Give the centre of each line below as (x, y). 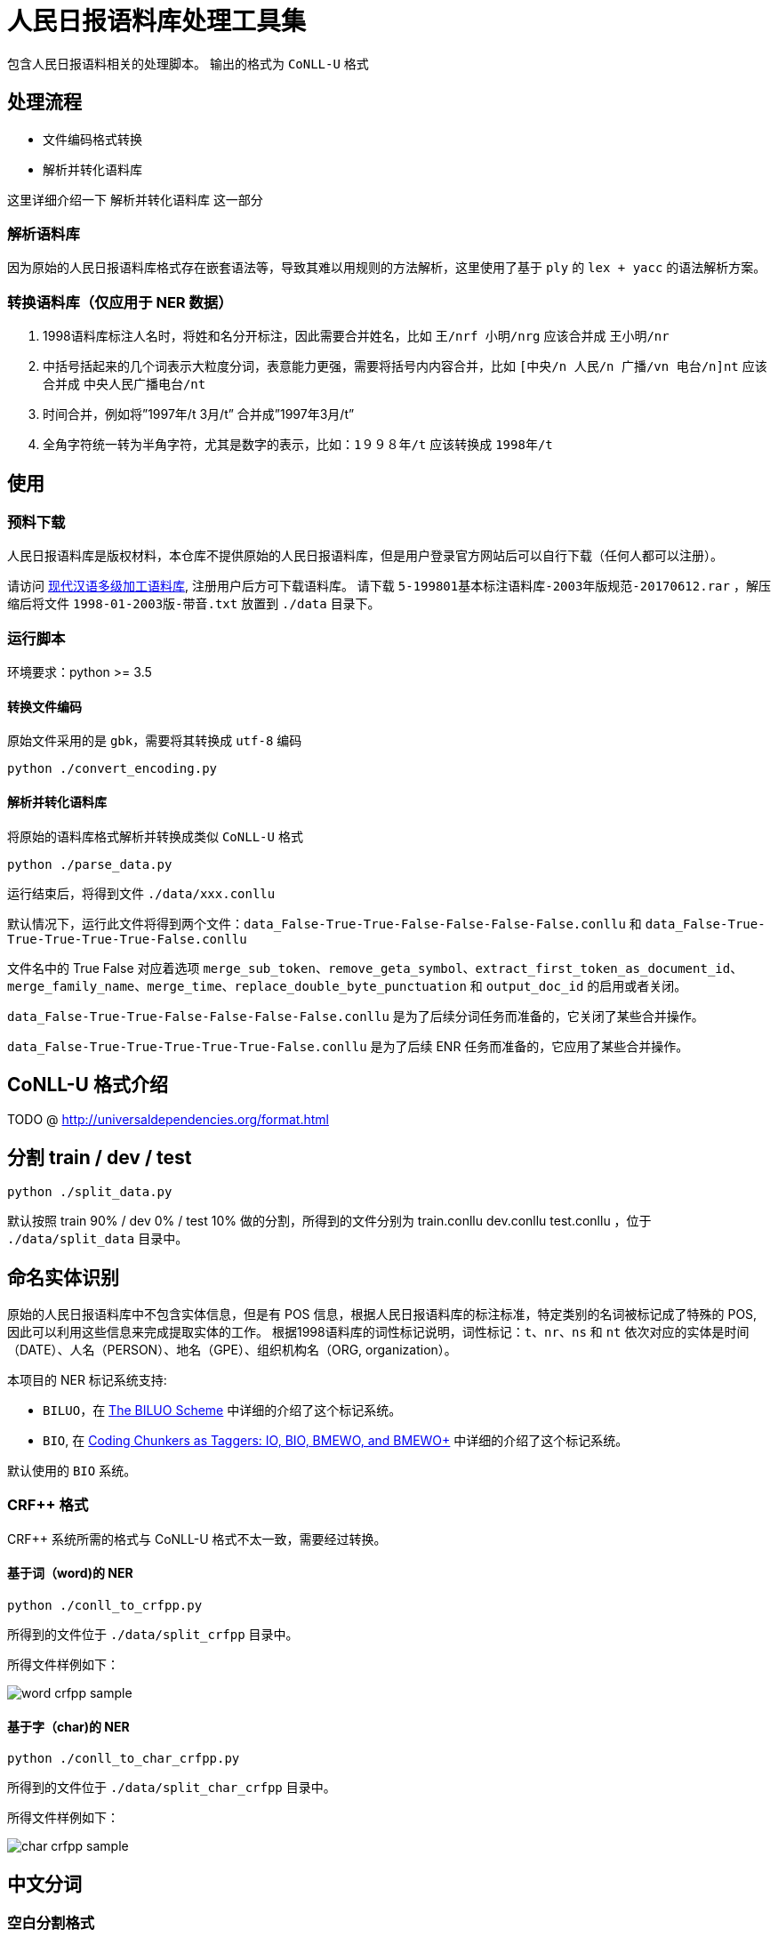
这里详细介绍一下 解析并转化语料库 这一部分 (135, 199)
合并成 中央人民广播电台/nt (124, 384)
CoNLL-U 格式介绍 (88, 1084)
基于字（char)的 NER (68, 1726)
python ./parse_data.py (90, 864)
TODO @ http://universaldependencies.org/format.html (168, 1120)
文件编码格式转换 (92, 139)
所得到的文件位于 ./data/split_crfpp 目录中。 (153, 1634)
